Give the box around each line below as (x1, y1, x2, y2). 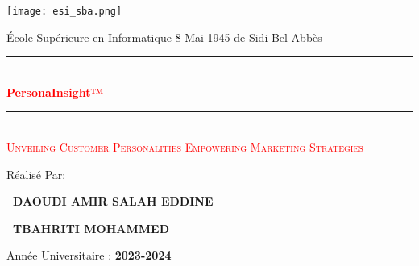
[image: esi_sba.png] (6, 6, 122, 17)
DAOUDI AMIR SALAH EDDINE (13, 193, 214, 210)
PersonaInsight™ (6, 83, 104, 100)
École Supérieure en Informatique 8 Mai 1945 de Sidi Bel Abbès (6, 28, 322, 45)
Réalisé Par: (6, 165, 66, 182)
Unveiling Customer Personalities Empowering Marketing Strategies (6, 139, 363, 156)
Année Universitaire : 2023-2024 (6, 247, 172, 264)
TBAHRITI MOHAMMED (13, 219, 169, 236)
